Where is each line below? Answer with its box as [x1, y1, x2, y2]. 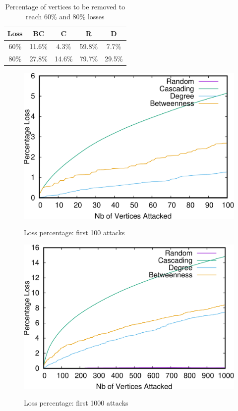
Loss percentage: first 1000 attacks [24, 398, 128, 408]
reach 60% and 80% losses [26, 11, 105, 21]
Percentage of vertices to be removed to [5, 1, 125, 11]
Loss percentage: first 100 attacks [24, 227, 125, 238]
